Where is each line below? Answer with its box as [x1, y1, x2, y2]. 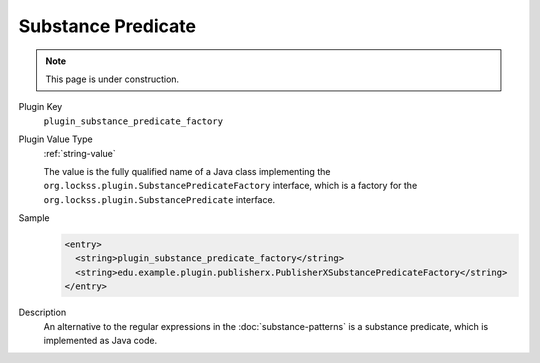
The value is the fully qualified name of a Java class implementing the [43, 165, 331, 177]
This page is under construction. [45, 73, 180, 85]
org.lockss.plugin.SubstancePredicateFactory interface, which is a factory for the [43, 180, 418, 192]
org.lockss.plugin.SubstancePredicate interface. [43, 193, 276, 205]
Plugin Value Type [18, 133, 94, 145]
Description [18, 306, 67, 319]
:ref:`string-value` [43, 147, 117, 159]
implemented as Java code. [43, 334, 158, 346]
